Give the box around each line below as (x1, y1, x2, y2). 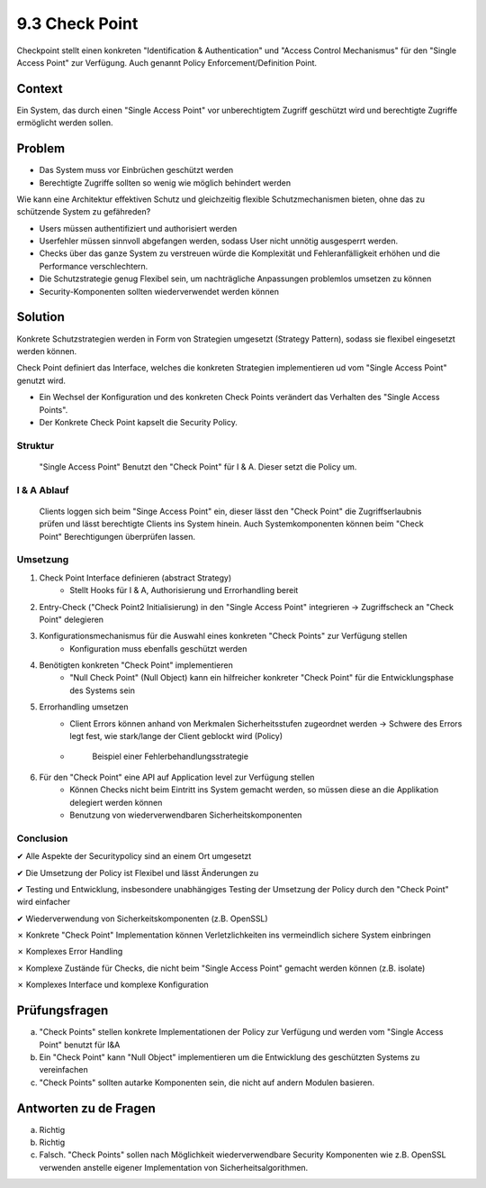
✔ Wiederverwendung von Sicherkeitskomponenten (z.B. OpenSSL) (16, 913, 269, 924)
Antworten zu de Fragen (16, 1101, 157, 1116)
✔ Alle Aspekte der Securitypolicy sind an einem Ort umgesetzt (16, 851, 252, 862)
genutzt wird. (16, 375, 67, 386)
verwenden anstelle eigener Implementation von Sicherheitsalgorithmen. (39, 1162, 309, 1173)
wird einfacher (16, 897, 71, 908)
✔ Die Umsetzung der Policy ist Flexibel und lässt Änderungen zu (16, 867, 259, 878)
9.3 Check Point (16, 14, 139, 33)
